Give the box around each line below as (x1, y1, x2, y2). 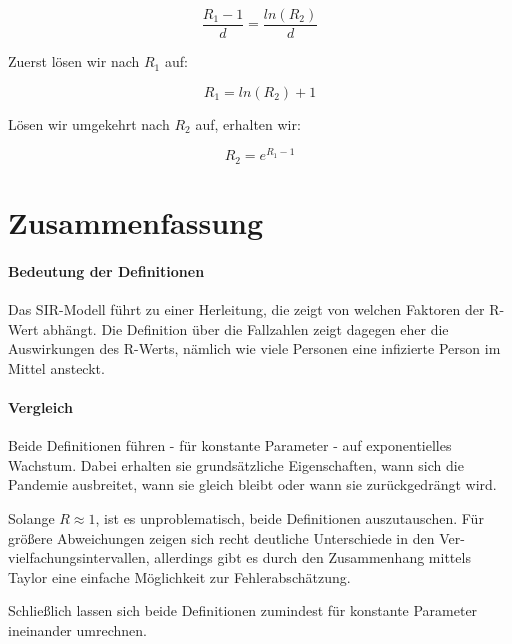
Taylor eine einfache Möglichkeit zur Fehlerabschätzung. (8, 566, 351, 587)
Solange (8, 507, 55, 528)
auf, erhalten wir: (195, 113, 301, 134)
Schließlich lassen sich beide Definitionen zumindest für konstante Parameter (8, 600, 478, 621)
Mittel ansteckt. (8, 357, 105, 378)
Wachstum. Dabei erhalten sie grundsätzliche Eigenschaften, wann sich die (8, 454, 464, 475)
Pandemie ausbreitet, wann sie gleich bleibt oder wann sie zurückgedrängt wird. (8, 474, 497, 495)
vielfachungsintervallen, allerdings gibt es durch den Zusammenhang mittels (8, 547, 471, 568)
